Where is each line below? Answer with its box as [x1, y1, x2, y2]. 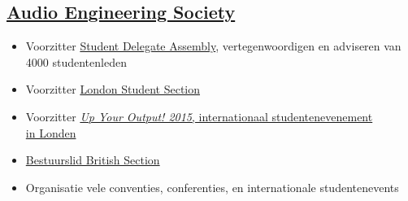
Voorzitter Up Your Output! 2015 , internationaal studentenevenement [25, 107, 373, 125]
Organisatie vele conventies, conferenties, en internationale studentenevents [25, 178, 399, 195]
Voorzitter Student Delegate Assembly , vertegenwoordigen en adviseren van [25, 37, 401, 55]
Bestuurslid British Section [25, 151, 160, 168]
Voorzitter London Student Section [25, 81, 201, 98]
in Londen [25, 124, 76, 141]
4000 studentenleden [25, 53, 127, 70]
